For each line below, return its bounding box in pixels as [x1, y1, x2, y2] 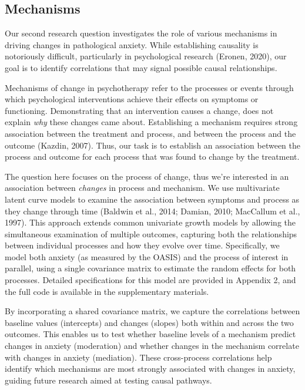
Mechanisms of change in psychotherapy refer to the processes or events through [5, 81, 294, 93]
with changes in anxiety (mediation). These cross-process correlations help [5, 351, 272, 363]
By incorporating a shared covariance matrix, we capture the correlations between [5, 305, 300, 317]
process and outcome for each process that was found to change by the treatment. [5, 150, 300, 163]
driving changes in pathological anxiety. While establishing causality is [5, 38, 259, 51]
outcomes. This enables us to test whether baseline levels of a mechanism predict [5, 328, 296, 340]
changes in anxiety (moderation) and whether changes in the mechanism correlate [5, 339, 299, 352]
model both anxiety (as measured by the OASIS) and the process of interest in [5, 250, 289, 263]
